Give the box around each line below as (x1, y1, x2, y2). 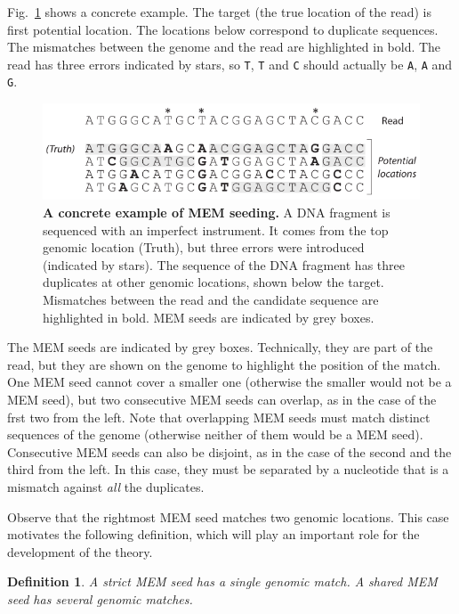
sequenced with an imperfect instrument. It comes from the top (43, 220, 389, 239)
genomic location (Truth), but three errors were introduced (43, 238, 365, 257)
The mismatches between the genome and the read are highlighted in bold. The (7, 37, 441, 56)
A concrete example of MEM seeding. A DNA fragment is (43, 203, 391, 222)
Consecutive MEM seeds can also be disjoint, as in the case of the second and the (7, 442, 452, 461)
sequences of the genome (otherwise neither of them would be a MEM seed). (7, 425, 423, 444)
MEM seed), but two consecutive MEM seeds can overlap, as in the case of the (7, 390, 437, 408)
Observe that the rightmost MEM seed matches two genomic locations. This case (7, 507, 449, 526)
